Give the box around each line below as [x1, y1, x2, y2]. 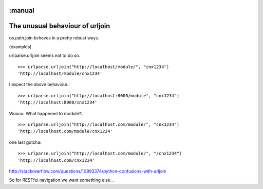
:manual [9, 6, 35, 15]
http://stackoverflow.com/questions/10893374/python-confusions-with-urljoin [9, 168, 167, 174]
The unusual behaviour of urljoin [9, 22, 111, 30]
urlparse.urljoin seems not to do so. [9, 52, 80, 58]
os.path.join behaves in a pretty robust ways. [9, 34, 99, 41]
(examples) [9, 44, 32, 50]
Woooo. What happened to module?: [9, 110, 83, 116]
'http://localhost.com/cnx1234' [18, 157, 95, 163]
